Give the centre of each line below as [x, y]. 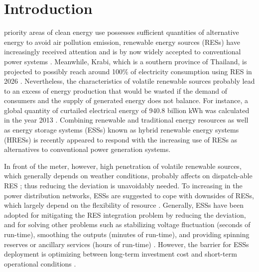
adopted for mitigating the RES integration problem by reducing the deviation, [125, 214]
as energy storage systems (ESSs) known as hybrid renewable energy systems [122, 130]
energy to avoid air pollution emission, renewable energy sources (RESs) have [122, 42]
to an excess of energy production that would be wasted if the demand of [116, 90]
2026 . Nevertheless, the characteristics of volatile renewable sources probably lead [129, 81]
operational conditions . [40, 263]
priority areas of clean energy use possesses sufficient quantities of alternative [122, 32]
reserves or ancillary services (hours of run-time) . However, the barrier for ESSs [127, 244]
